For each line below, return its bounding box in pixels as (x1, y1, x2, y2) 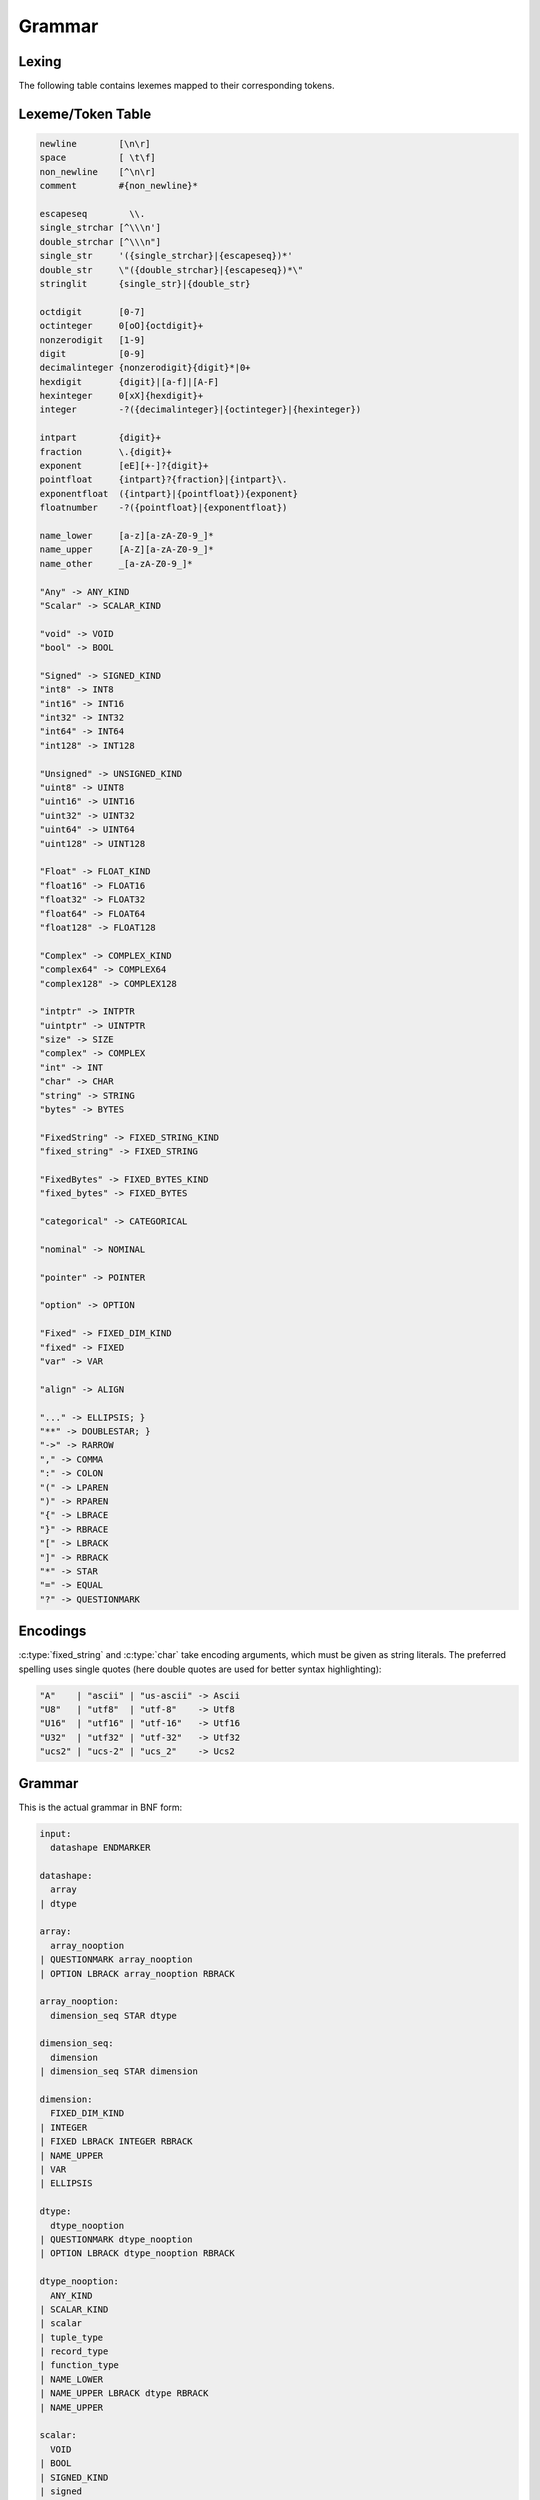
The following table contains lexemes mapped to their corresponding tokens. (18, 80, 335, 92)
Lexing (18, 53, 62, 70)
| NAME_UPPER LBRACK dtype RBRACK (39, 2388, 209, 2399)
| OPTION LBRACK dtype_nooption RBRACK (39, 2248, 235, 2259)
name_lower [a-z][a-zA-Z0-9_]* (39, 530, 214, 541)
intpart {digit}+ (39, 432, 162, 444)
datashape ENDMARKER (50, 1842, 151, 1853)
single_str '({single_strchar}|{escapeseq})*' (39, 250, 294, 262)
